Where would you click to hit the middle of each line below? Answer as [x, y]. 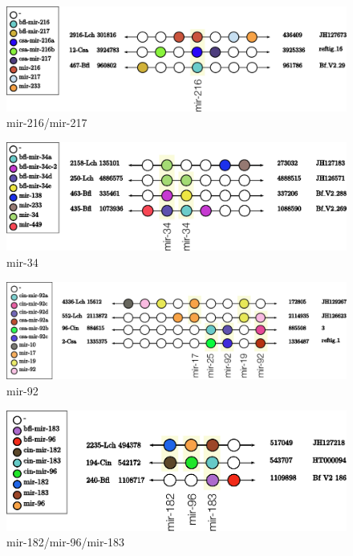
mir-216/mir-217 [47, 123]
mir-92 [22, 390]
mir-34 [22, 262]
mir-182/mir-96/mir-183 [66, 542]
